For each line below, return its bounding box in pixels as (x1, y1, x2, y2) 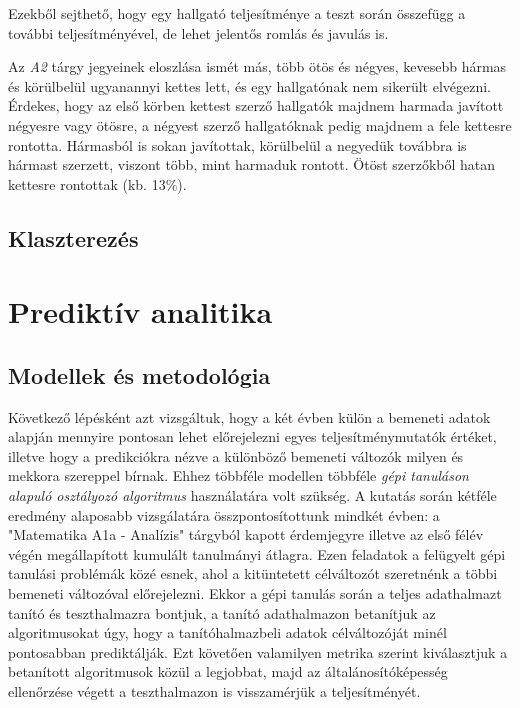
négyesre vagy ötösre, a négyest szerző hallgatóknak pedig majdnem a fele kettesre (8, 114, 512, 135)
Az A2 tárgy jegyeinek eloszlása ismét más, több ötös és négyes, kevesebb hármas (8, 56, 507, 77)
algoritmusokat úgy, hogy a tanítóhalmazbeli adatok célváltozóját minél (8, 622, 447, 643)
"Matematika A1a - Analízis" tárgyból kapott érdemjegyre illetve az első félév (8, 524, 484, 545)
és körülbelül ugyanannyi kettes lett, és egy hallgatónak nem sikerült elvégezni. (8, 75, 491, 96)
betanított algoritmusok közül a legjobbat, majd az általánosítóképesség (8, 661, 448, 682)
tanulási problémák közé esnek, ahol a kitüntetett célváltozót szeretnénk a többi (8, 563, 498, 584)
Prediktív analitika (8, 291, 273, 332)
